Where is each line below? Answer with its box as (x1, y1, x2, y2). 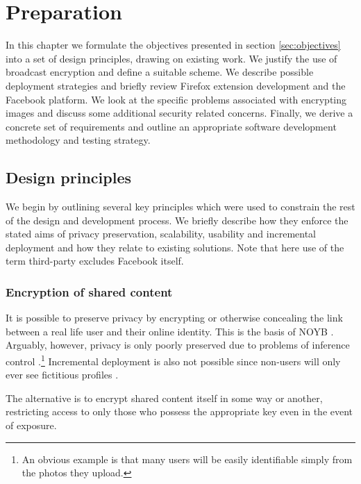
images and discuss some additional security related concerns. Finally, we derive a (6, 106, 353, 120)
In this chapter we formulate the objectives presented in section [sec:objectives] (6, 37, 341, 52)
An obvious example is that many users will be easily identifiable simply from (22, 451, 353, 466)
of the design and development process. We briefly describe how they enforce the (6, 212, 349, 227)
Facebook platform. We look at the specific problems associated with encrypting (6, 92, 347, 106)
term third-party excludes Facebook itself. (6, 253, 184, 268)
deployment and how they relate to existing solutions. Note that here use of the (6, 240, 344, 254)
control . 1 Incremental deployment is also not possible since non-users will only (6, 352, 341, 368)
